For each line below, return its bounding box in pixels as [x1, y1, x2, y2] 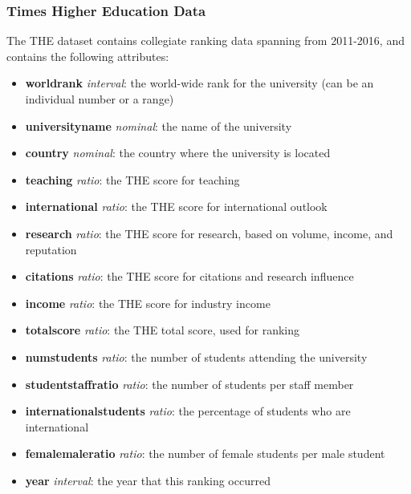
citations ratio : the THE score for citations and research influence [25, 268, 354, 285]
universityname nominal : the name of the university [25, 117, 292, 134]
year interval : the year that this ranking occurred [25, 472, 271, 488]
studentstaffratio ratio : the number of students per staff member [25, 375, 354, 392]
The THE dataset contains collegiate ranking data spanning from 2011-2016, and [6, 32, 405, 49]
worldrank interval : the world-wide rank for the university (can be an [25, 75, 374, 91]
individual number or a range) [25, 91, 174, 107]
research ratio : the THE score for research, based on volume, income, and [25, 225, 393, 241]
